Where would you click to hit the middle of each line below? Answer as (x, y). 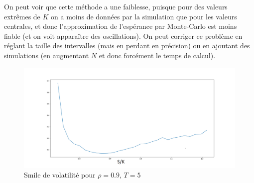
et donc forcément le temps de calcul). (157, 55)
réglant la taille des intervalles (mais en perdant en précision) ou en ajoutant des (127, 46)
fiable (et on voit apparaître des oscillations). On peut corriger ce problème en (123, 36)
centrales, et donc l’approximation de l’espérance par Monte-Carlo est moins (121, 26)
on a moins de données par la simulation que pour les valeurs (144, 16)
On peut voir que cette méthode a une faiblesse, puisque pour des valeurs (116, 6)
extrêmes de (22, 16)
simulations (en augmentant (47, 55)
